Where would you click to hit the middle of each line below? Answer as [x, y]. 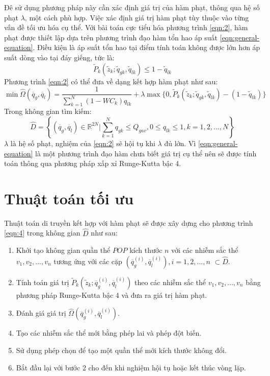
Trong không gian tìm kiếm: [48, 111]
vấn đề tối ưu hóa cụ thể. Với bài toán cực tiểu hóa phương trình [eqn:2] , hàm [126, 27]
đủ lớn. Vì [180, 143]
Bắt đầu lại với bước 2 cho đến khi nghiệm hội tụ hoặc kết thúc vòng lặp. [131, 367]
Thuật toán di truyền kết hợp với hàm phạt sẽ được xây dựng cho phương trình [129, 222]
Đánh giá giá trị [41, 313]
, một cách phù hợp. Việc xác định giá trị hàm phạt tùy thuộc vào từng [137, 17]
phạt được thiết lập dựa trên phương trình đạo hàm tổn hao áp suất [111, 37]
